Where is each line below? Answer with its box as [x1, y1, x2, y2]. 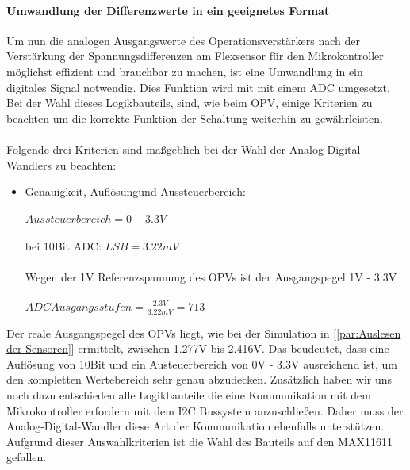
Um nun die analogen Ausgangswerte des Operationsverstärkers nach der [6, 32, 360, 48]
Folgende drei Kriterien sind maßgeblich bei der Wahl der [6, 140, 286, 157]
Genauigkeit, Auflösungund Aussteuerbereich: [25, 183, 246, 200]
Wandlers [6, 156, 52, 173]
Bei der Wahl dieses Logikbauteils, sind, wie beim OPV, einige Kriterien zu [6, 94, 373, 111]
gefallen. [6, 449, 47, 465]
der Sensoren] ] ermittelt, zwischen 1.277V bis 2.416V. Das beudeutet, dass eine [6, 340, 389, 357]
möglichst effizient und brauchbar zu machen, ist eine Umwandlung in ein [6, 63, 363, 79]
